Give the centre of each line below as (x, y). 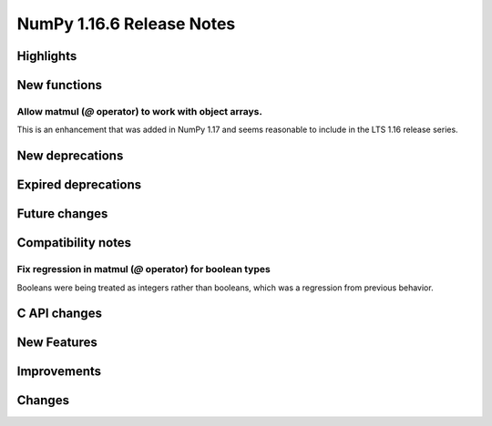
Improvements (59, 372)
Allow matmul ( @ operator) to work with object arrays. (140, 111)
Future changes (62, 214)
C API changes (59, 314)
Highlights (47, 56)
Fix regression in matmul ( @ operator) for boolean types (143, 269)
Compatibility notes (74, 243)
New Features (57, 343)
